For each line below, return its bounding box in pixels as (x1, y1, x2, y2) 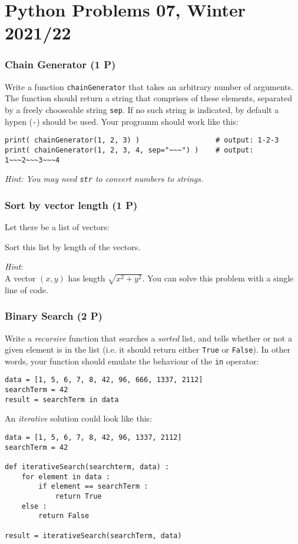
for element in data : (21, 472, 110, 481)
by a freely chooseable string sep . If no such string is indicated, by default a (5, 104, 279, 116)
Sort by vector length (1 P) (5, 197, 138, 212)
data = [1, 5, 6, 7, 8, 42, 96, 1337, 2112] (5, 433, 182, 442)
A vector (5, 271, 36, 284)
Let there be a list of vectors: (5, 221, 110, 233)
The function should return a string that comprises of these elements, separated (5, 92, 292, 104)
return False (38, 512, 90, 520)
